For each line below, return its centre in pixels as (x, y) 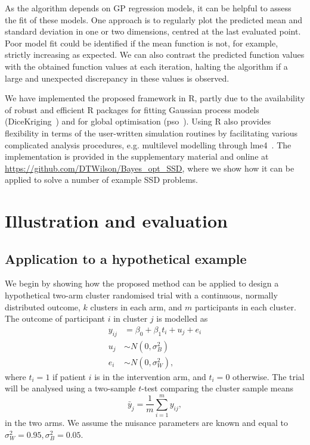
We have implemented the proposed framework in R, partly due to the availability (155, 98)
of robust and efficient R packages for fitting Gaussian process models (132, 109)
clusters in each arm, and (136, 306)
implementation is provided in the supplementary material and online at (137, 156)
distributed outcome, (43, 306)
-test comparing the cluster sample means (217, 388)
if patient (69, 376)
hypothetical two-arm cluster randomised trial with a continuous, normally (141, 295)
